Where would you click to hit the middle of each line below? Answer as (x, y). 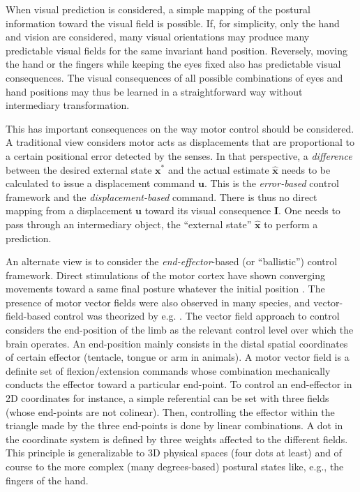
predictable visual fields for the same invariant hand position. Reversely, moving (177, 50)
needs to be (306, 169)
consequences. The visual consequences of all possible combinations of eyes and (174, 77)
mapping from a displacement (69, 210)
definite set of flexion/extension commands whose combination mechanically (168, 370)
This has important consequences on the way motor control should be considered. (180, 128)
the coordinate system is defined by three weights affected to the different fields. (177, 439)
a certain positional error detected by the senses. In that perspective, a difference (179, 155)
